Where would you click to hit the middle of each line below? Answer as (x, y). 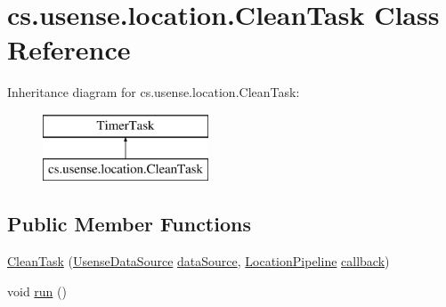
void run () (37, 291)
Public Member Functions (129, 224)
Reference (69, 49)
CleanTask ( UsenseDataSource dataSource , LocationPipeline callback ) (199, 261)
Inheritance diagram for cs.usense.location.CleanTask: (154, 92)
